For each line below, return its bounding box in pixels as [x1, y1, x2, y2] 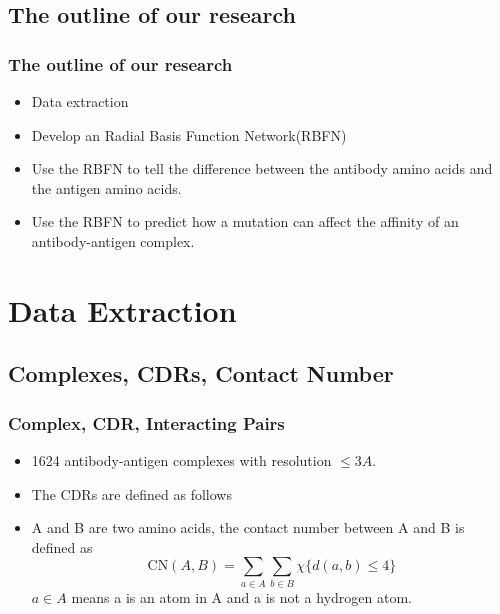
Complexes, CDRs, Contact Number [8, 358, 394, 389]
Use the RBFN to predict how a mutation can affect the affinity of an [31, 211, 459, 232]
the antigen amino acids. [31, 177, 182, 198]
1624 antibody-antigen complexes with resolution [31, 449, 332, 470]
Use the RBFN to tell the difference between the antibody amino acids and [31, 158, 493, 179]
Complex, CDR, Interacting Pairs [8, 410, 285, 435]
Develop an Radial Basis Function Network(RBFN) [31, 124, 347, 145]
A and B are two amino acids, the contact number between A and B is [31, 517, 465, 538]
